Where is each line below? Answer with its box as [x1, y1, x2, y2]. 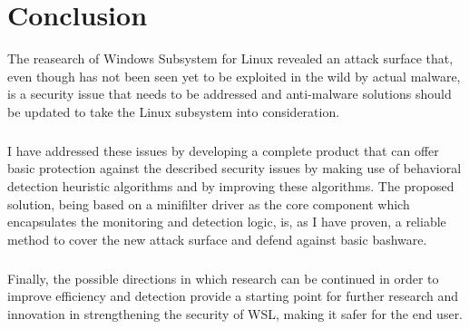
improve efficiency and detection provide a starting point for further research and [7, 286, 459, 305]
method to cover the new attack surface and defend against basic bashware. [7, 229, 427, 248]
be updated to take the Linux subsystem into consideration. [7, 102, 340, 121]
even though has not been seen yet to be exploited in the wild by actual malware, [7, 66, 461, 85]
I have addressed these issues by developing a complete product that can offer [7, 140, 439, 160]
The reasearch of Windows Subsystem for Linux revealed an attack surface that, [7, 49, 454, 68]
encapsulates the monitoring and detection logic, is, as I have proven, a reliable [7, 212, 446, 231]
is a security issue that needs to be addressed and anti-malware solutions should [7, 84, 452, 103]
